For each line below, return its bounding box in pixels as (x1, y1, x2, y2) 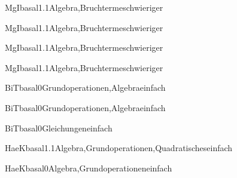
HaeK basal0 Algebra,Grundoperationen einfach (5, 161, 172, 174)
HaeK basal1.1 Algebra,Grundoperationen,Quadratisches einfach (5, 142, 233, 154)
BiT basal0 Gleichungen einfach (5, 121, 113, 134)
